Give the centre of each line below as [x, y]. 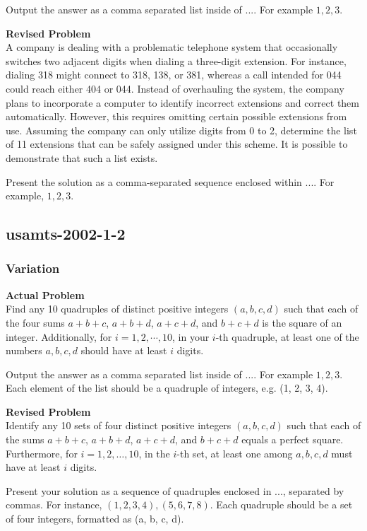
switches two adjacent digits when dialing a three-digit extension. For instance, [176, 60]
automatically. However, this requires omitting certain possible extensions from [176, 116]
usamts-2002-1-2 [66, 234]
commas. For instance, [54, 504]
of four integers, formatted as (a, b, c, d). [95, 519]
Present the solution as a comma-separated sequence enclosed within [154, 181]
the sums [25, 439]
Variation [33, 268]
